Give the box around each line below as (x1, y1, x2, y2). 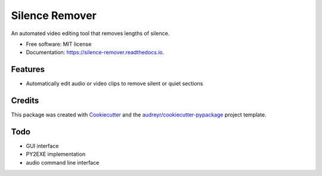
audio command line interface (26, 159, 100, 166)
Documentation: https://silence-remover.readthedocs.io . (26, 49, 165, 56)
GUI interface (26, 143, 59, 150)
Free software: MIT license (26, 40, 92, 48)
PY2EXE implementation (26, 150, 86, 158)
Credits (11, 96, 39, 106)
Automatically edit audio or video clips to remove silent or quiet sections (26, 80, 203, 87)
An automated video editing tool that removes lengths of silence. (11, 30, 170, 37)
